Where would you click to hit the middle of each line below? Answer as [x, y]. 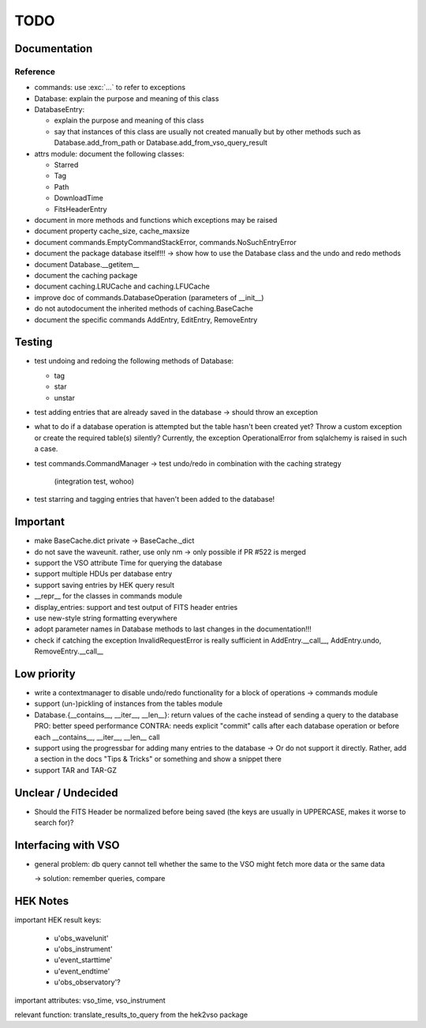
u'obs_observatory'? [88, 982]
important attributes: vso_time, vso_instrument [90, 1000]
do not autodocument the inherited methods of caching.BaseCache [144, 309]
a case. [46, 449]
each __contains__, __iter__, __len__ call [97, 737]
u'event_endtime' [82, 971]
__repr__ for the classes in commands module [108, 596]
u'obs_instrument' [84, 949]
